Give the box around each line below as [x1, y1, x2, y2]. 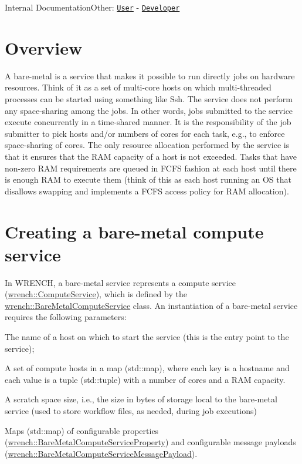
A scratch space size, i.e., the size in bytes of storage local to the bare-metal [5, 393, 277, 405]
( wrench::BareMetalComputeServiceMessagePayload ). [5, 447, 198, 459]
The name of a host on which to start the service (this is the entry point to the [5, 331, 289, 342]
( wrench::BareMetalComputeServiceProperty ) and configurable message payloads [5, 436, 296, 448]
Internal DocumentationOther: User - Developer [5, 1, 180, 13]
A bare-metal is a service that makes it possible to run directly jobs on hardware [5, 69, 295, 82]
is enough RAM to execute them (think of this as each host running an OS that [5, 173, 291, 186]
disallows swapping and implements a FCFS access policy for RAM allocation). [5, 184, 289, 197]
